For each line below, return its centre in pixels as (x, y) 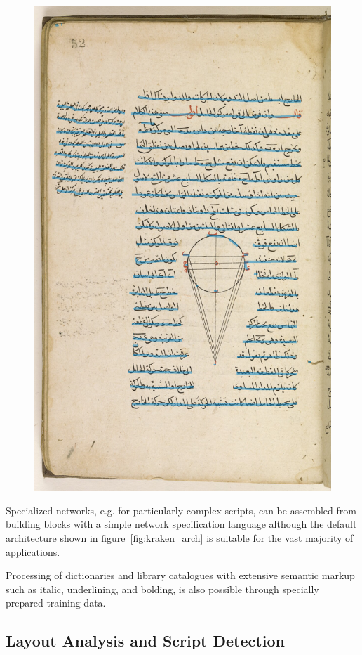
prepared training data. (56, 603)
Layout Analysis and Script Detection (145, 641)
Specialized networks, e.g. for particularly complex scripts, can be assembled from (181, 510)
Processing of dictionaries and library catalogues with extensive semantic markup (180, 575)
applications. (33, 551)
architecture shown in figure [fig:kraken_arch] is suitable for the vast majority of (180, 538)
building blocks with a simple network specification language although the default (181, 524)
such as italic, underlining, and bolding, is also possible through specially (162, 589)
